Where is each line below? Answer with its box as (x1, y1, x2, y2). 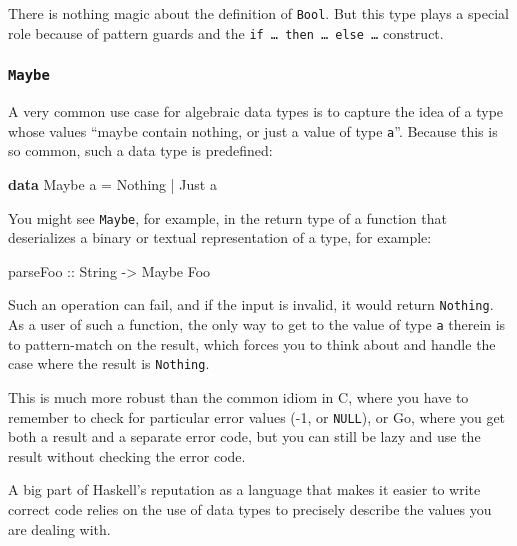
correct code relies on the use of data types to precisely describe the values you (8, 498, 492, 519)
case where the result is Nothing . (8, 353, 210, 374)
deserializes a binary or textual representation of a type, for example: (8, 227, 432, 248)
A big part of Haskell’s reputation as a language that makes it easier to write (8, 479, 481, 500)
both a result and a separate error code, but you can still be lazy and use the (8, 426, 481, 447)
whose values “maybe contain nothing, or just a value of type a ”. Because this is (8, 120, 498, 141)
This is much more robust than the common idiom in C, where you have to (8, 386, 469, 407)
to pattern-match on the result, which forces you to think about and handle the (8, 333, 496, 354)
